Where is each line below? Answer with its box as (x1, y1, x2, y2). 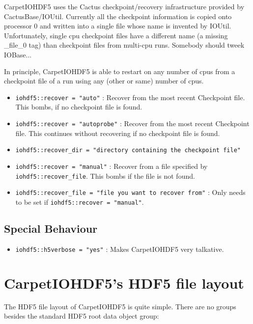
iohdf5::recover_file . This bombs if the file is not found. (15, 170, 195, 181)
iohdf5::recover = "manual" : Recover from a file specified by (15, 161, 208, 171)
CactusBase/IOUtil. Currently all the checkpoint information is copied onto (4, 11, 232, 21)
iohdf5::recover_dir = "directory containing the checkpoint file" (15, 147, 241, 154)
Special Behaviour (4, 220, 98, 236)
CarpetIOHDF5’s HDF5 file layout (4, 272, 244, 293)
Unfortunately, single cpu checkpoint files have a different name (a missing (4, 30, 228, 40)
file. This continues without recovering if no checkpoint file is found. (15, 128, 220, 138)
